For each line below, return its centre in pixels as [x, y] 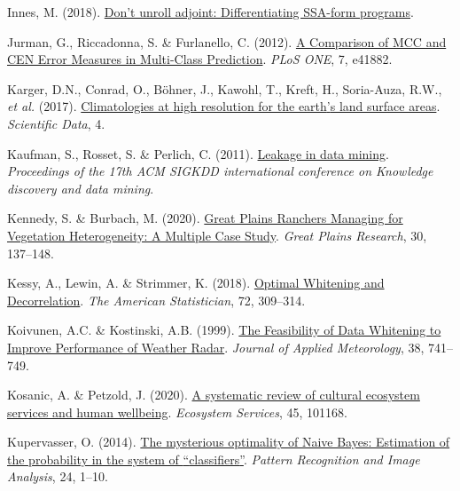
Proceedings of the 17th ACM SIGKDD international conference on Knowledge [220, 171]
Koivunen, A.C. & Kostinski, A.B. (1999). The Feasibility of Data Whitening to [224, 330]
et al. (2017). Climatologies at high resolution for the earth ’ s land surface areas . [224, 106]
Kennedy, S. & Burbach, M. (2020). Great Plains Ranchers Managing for [205, 218]
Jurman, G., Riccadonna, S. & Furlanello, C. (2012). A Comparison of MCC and [227, 41]
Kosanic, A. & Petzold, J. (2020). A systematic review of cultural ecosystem [214, 395]
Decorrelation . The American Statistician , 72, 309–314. [156, 300]
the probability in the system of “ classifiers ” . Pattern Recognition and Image [214, 459]
